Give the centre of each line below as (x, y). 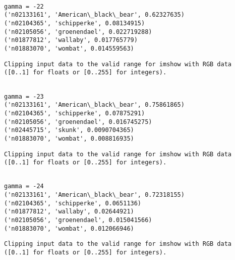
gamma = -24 (24, 186)
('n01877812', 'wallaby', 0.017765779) (71, 40)
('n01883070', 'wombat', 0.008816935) (69, 138)
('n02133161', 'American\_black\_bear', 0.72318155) (94, 195)
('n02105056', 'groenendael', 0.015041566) (78, 220)
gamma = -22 (24, 6)
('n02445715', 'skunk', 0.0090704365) (69, 130)
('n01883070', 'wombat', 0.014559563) (69, 48)
